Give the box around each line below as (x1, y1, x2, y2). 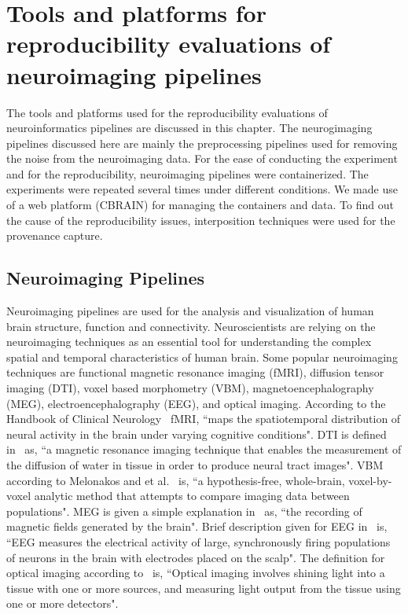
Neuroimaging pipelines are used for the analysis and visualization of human (6, 303, 374, 319)
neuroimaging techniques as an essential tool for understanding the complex (6, 333, 372, 350)
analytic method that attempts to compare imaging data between (34, 487, 350, 504)
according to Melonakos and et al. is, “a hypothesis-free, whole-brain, (6, 472, 345, 488)
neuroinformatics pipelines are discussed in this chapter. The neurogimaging (6, 119, 373, 136)
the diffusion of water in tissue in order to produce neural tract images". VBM (6, 456, 384, 472)
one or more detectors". (6, 595, 119, 612)
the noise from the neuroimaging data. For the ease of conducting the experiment (6, 150, 398, 167)
